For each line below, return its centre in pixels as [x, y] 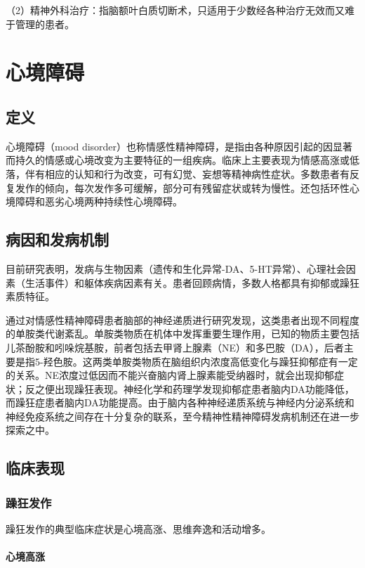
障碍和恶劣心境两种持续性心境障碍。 [99, 201]
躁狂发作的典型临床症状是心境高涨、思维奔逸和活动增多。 [138, 529]
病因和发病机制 [57, 239]
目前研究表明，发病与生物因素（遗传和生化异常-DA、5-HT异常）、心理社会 [176, 268]
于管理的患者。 [40, 24]
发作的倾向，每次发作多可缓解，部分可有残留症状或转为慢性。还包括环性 [182, 187]
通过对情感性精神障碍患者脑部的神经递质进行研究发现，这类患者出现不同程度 [182, 319]
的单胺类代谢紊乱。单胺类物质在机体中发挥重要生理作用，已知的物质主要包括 [182, 334]
